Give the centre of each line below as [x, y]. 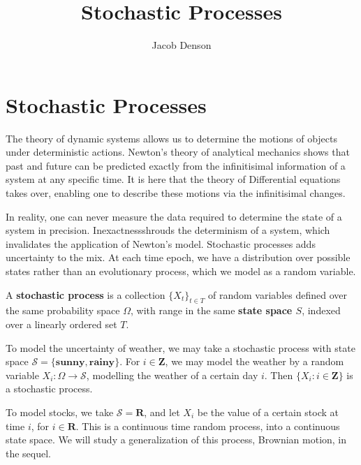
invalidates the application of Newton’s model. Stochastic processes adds [161, 243]
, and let [162, 412]
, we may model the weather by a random [255, 361]
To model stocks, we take [60, 412]
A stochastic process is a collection [86, 294]
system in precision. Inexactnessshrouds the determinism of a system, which [168, 230]
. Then [279, 375]
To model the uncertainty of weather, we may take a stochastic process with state [180, 347]
